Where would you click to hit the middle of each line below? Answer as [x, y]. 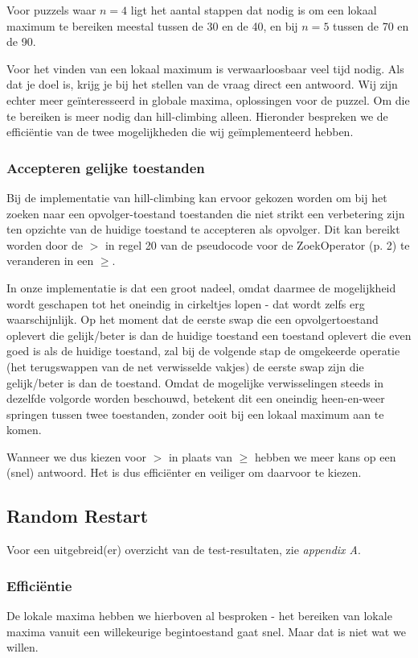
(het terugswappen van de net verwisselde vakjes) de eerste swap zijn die [185, 366]
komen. [24, 430]
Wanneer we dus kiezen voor [76, 456]
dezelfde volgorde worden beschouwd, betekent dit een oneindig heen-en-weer [196, 398]
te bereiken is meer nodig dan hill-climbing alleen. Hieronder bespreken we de [197, 116]
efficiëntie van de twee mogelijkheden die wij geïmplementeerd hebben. [180, 132]
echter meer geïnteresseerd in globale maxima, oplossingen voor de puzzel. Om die [208, 99]
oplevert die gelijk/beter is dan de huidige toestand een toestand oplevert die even [209, 335]
